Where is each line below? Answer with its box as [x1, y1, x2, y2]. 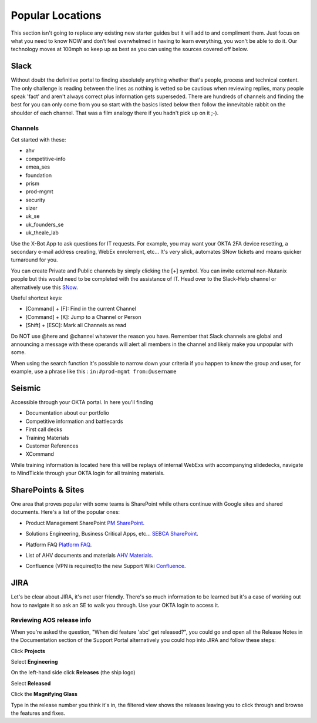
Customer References [25, 442, 79, 449]
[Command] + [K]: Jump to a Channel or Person [25, 313, 141, 320]
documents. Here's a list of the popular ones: [11, 509, 120, 516]
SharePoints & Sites [11, 485, 85, 495]
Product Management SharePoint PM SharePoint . [25, 519, 145, 526]
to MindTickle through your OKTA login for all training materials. [11, 470, 165, 477]
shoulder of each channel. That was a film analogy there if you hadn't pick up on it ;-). [11, 109, 219, 116]
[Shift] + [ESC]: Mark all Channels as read [25, 322, 127, 329]
